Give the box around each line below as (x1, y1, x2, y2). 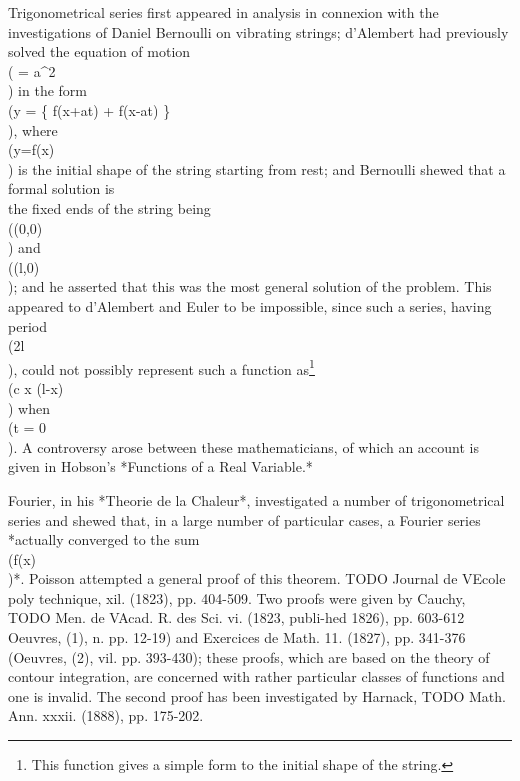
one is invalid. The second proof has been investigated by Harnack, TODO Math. (8, 685, 506, 706)
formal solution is (8, 178, 115, 199)
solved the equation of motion (8, 41, 191, 62)
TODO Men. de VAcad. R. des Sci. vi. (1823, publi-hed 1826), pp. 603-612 (8, 607, 465, 628)
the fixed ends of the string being (8, 197, 211, 218)
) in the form (8, 80, 87, 101)
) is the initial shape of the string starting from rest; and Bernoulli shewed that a (8, 158, 506, 179)
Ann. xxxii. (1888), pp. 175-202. (8, 705, 204, 726)
